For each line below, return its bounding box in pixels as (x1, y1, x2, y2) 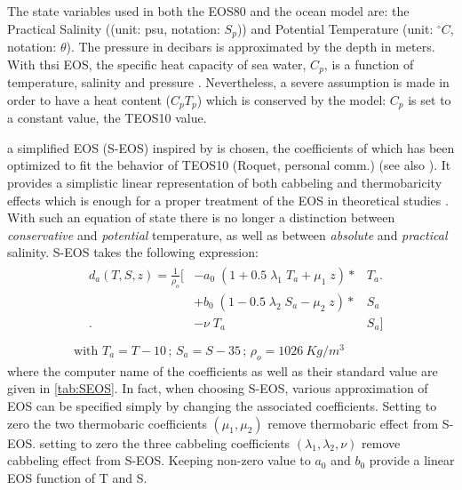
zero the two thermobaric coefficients (7, 414, 207, 432)
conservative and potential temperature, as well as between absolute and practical (7, 225, 448, 244)
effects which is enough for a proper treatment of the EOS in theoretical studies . (7, 190, 449, 209)
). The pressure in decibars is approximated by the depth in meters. (66, 37, 435, 56)
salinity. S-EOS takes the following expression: (7, 243, 259, 261)
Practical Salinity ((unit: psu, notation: (7, 19, 220, 37)
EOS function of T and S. (7, 468, 147, 486)
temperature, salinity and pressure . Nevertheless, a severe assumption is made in (7, 73, 450, 92)
